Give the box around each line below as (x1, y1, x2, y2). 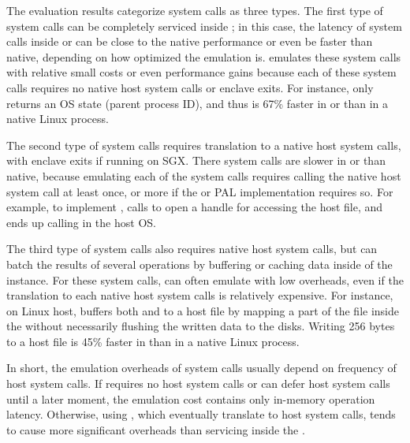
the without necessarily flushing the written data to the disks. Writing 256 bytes (6, 318, 395, 334)
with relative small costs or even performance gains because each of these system (6, 64, 397, 80)
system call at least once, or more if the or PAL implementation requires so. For (6, 183, 393, 199)
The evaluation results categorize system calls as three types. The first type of (6, 2, 383, 18)
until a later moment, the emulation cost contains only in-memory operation (6, 390, 375, 407)
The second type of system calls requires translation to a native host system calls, (6, 136, 401, 153)
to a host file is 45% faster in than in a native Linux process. (6, 333, 300, 349)
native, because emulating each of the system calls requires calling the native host (6, 167, 401, 184)
